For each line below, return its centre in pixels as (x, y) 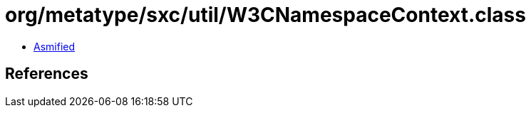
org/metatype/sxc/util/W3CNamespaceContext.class (265, 15)
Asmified (55, 46)
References (47, 74)
